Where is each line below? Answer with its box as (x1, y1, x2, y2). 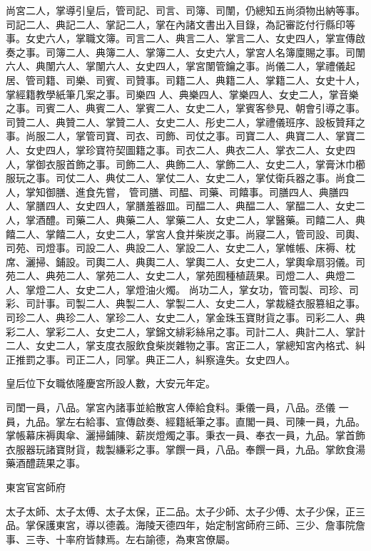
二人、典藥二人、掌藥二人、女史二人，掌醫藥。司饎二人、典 (85, 212, 365, 227)
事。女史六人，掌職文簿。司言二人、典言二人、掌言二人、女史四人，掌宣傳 (6, 31, 355, 46)
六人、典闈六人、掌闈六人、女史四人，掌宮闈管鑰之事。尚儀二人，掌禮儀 (6, 58, 345, 73)
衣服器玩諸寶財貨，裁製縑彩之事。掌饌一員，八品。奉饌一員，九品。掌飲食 (6, 441, 355, 456)
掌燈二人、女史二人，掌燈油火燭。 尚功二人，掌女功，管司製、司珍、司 (25, 282, 359, 297)
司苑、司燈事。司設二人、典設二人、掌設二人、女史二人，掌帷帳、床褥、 (6, 240, 345, 255)
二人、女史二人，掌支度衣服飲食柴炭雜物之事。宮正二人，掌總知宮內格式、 (6, 338, 355, 353)
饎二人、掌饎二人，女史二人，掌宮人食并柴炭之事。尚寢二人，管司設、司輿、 (6, 226, 365, 241)
